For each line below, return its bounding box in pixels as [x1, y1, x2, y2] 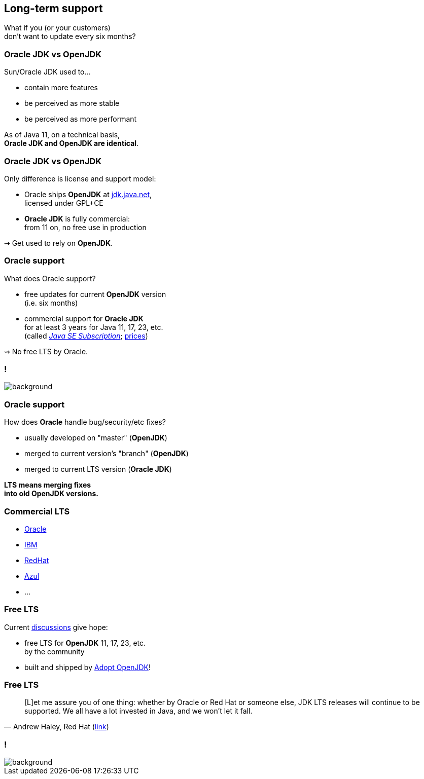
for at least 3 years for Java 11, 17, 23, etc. [24, 322, 163, 331]
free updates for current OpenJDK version [24, 289, 166, 299]
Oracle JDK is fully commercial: [24, 214, 130, 223]
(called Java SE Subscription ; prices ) [24, 331, 148, 340]
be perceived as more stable [24, 99, 120, 108]
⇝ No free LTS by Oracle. [4, 347, 88, 356]
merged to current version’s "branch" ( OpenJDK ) [24, 449, 189, 458]
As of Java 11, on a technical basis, [4, 130, 120, 139]
